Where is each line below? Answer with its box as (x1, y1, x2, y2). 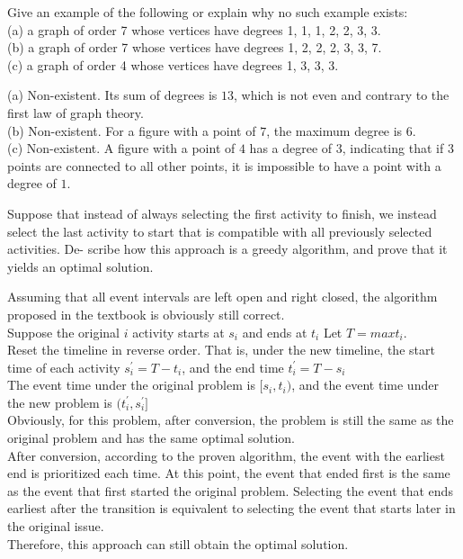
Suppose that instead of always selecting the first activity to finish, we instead (7, 203, 437, 222)
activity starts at (132, 322, 225, 341)
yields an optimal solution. (7, 257, 154, 275)
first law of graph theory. (7, 103, 144, 122)
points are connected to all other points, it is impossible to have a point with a (7, 156, 441, 175)
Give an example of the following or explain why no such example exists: (7, 3, 408, 21)
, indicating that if (342, 139, 444, 158)
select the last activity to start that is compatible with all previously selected (7, 221, 432, 240)
